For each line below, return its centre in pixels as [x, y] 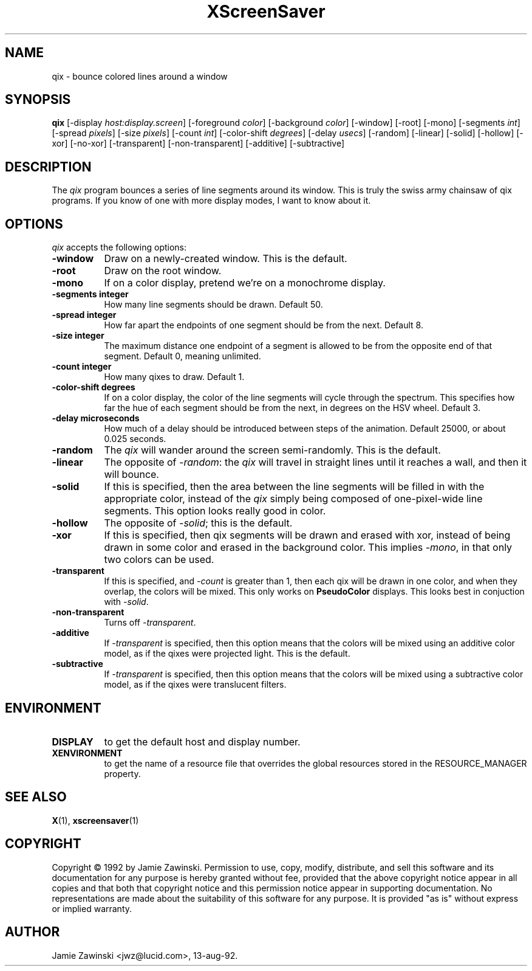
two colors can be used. [159, 560]
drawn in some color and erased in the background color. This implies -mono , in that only [308, 548]
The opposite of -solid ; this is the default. [198, 523]
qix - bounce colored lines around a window [140, 76]
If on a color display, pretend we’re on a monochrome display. [245, 283]
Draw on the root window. [163, 271]
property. [122, 773]
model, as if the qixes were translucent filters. [195, 685]
